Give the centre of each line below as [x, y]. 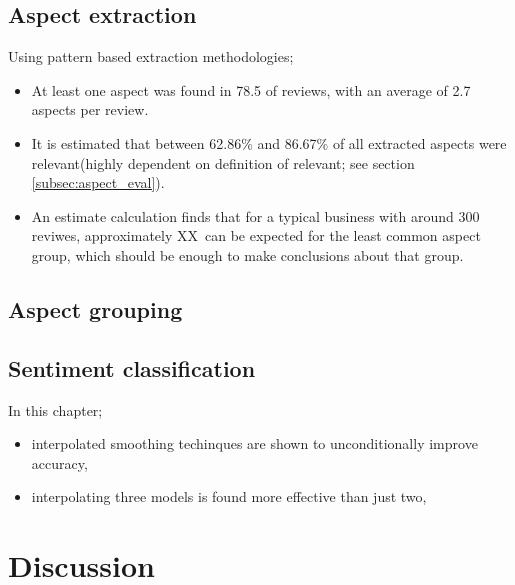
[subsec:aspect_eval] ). [98, 182]
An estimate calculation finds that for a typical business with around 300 [255, 215]
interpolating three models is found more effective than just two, [229, 496]
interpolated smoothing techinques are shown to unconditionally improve [254, 443]
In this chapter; [55, 409]
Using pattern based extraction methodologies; [151, 56]
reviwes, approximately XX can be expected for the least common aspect [256, 235]
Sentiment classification [132, 367]
